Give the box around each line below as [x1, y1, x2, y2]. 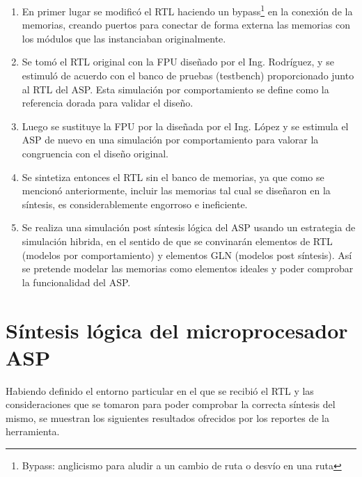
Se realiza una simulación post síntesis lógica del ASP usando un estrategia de [22, 220, 356, 235]
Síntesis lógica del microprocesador [6, 315, 348, 344]
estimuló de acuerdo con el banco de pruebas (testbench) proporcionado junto [22, 68, 354, 83]
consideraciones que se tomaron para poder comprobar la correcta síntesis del [6, 397, 336, 412]
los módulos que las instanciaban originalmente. [22, 31, 226, 45]
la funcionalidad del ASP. [22, 274, 131, 289]
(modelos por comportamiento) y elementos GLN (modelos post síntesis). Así [22, 247, 352, 262]
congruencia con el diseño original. [22, 146, 168, 160]
